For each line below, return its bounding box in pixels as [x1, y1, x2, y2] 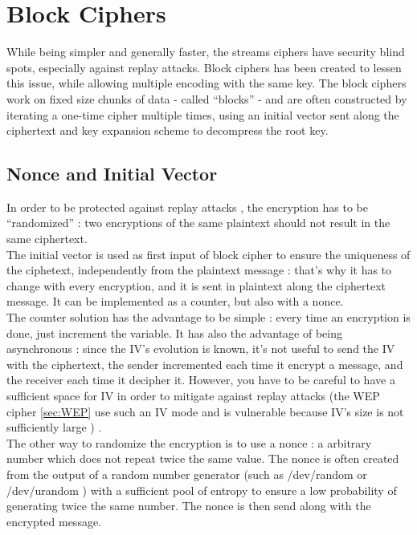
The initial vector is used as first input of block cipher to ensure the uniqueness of [6, 245, 411, 262]
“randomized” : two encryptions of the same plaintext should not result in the [6, 214, 390, 231]
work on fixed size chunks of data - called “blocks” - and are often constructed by [6, 90, 407, 107]
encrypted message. [6, 513, 102, 529]
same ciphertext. [6, 230, 88, 247]
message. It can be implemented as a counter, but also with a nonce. [6, 293, 344, 310]
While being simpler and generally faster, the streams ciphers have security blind [6, 43, 405, 60]
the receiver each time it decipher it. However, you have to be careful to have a [6, 371, 395, 388]
